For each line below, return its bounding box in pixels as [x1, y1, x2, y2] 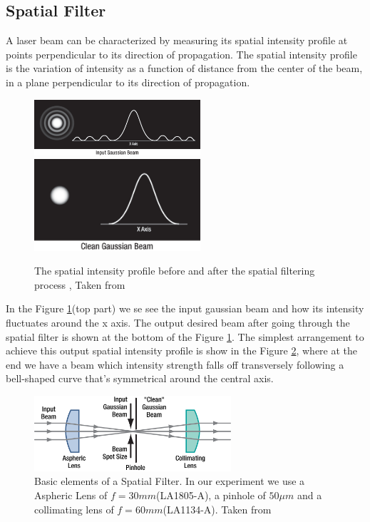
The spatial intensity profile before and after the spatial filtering [34, 263, 315, 278]
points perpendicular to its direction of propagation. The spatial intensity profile [6, 46, 357, 61]
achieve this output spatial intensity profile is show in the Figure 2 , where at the [6, 343, 358, 358]
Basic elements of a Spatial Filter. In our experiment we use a [34, 474, 305, 488]
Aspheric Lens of [34, 488, 108, 503]
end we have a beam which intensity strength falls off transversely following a [6, 357, 344, 372]
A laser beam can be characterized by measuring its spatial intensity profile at [6, 33, 348, 48]
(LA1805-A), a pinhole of [156, 488, 266, 503]
